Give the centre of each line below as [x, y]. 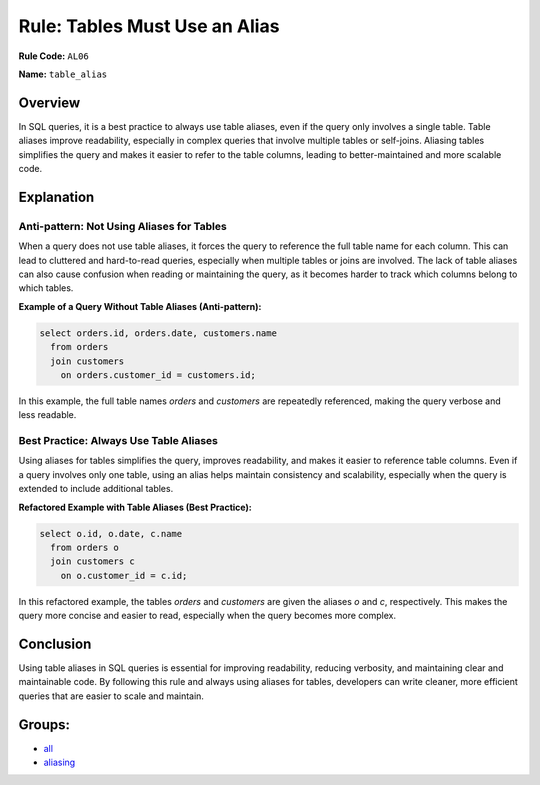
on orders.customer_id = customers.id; [158, 374]
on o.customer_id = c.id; [124, 575]
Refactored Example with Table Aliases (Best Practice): [135, 507]
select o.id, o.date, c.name [111, 533]
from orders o [85, 547]
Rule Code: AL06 [53, 56]
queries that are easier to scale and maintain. [111, 696]
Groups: [44, 724]
